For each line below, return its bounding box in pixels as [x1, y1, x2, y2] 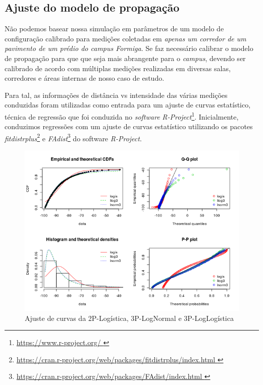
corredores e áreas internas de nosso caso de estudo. [5, 73, 165, 83]
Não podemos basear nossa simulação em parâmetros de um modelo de [5, 23, 224, 34]
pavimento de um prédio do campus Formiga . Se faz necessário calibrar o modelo [5, 43, 253, 53]
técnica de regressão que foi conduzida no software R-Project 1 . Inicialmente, [5, 109, 239, 122]
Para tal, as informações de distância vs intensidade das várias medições [5, 89, 228, 100]
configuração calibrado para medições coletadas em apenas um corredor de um [5, 33, 246, 43]
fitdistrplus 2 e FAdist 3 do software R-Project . [5, 131, 142, 143]
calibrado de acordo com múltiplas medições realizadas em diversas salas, [5, 63, 231, 73]
